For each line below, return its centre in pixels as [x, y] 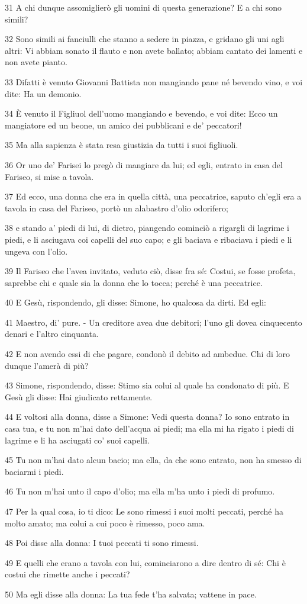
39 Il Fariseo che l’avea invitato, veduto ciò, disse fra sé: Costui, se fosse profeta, [150, 271]
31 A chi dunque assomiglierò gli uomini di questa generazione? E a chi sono [143, 7]
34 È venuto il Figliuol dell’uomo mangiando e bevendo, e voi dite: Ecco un [141, 113]
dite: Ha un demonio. [43, 93]
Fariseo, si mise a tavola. [49, 176]
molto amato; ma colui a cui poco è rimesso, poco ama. [105, 523]
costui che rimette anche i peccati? [67, 574]
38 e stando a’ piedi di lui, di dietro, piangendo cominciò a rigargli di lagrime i [147, 228]
